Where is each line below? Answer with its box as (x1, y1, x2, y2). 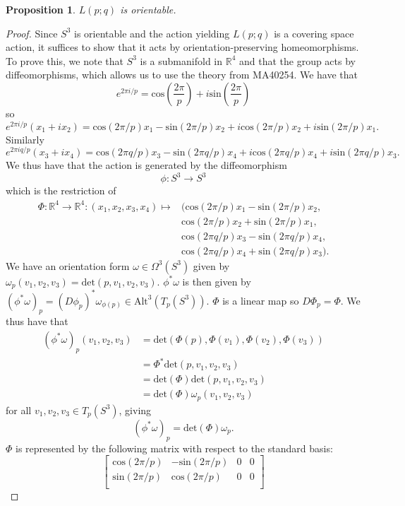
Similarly (6, 131, 44, 146)
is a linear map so (222, 293, 299, 307)
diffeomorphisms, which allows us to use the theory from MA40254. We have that (6, 67, 358, 82)
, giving (119, 402, 152, 417)
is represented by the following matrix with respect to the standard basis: (16, 440, 333, 455)
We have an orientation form (6, 258, 130, 273)
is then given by (182, 273, 251, 288)
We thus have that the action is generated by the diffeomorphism (6, 158, 287, 172)
